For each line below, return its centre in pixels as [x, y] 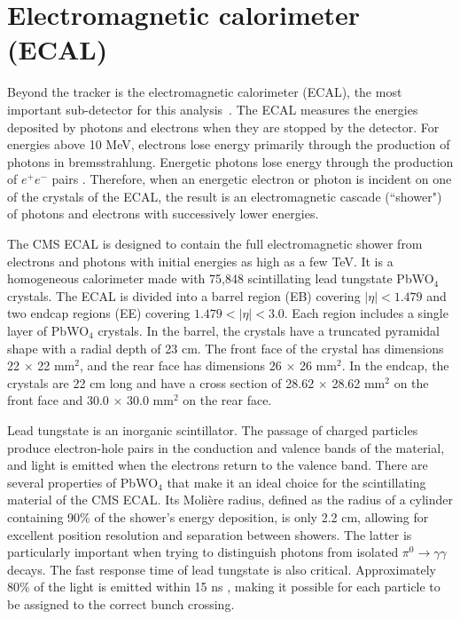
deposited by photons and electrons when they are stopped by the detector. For [223, 127]
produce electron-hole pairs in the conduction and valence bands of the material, [226, 447]
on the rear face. [227, 400]
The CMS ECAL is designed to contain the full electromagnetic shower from [215, 244]
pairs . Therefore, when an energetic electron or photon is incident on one [252, 179]
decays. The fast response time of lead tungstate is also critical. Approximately [222, 569]
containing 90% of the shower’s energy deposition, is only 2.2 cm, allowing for [218, 516]
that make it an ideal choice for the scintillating [296, 482]
